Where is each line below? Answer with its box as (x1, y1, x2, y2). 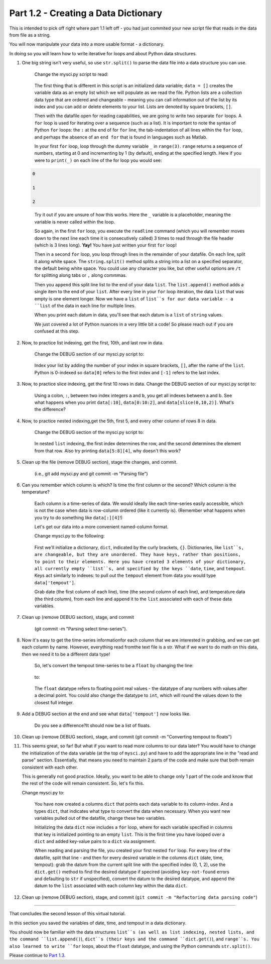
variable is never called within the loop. (34, 219, 115, 225)
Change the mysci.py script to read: (34, 71, 108, 77)
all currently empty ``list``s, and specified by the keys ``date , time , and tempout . (34, 565, 246, 571)
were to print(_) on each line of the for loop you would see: (34, 157, 163, 163)
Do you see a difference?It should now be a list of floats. (34, 722, 151, 728)
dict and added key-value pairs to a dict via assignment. (34, 838, 156, 844)
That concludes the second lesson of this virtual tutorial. (9, 911, 126, 917)
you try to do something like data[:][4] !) (34, 514, 123, 520)
